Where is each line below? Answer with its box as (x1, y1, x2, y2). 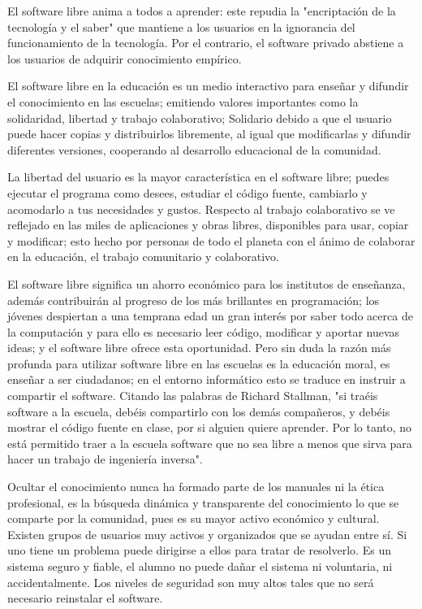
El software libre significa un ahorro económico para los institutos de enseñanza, (7, 275, 406, 292)
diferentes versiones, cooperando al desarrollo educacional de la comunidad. (7, 141, 381, 158)
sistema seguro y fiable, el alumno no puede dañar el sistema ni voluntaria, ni (7, 558, 393, 574)
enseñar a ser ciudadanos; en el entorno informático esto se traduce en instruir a (7, 371, 406, 388)
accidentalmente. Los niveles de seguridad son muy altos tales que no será (7, 573, 374, 590)
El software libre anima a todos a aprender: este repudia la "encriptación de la (7, 2, 396, 19)
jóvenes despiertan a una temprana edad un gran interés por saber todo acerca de (7, 307, 413, 324)
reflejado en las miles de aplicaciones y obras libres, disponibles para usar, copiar (7, 216, 409, 233)
